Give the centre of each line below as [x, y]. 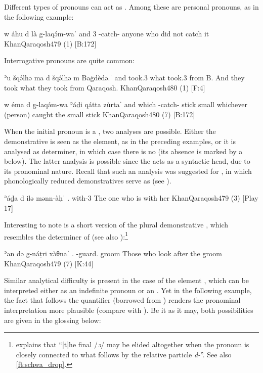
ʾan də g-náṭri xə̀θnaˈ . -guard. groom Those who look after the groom [113, 253]
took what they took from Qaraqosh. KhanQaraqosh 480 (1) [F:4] [105, 87]
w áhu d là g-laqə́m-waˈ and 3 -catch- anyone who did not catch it [107, 34]
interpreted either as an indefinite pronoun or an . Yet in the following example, [128, 290]
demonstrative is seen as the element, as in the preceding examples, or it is [120, 141]
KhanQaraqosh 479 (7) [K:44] [49, 263]
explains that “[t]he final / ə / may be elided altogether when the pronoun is [133, 344]
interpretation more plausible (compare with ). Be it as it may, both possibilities [129, 310]
